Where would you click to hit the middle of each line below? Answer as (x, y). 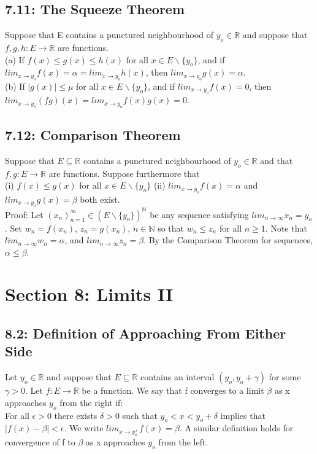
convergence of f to (40, 441)
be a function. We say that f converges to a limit (173, 390)
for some (285, 377)
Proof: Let (24, 214)
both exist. (100, 199)
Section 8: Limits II (89, 294)
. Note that (286, 228)
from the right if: (91, 402)
